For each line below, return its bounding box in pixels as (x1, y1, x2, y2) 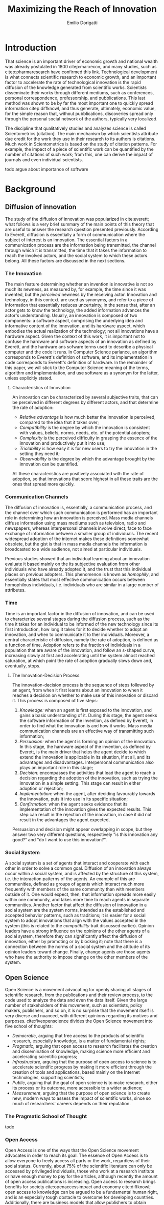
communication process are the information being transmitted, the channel (5, 242, 156, 248)
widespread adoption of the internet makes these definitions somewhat (5, 536, 149, 542)
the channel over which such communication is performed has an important (5, 510, 158, 516)
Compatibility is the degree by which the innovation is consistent (19, 424, 150, 430)
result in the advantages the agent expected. (19, 817, 110, 823)
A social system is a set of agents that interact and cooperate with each (5, 860, 150, 866)
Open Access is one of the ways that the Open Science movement (5, 1148, 139, 1153)
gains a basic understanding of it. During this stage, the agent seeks (19, 712, 158, 718)
